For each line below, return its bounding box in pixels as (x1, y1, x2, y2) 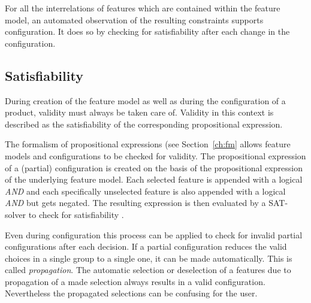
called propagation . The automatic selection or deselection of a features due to (5, 263, 291, 276)
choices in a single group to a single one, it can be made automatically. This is (5, 252, 292, 264)
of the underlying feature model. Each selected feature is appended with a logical (5, 173, 303, 186)
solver (5, 208, 26, 220)
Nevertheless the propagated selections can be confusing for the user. (5, 287, 258, 299)
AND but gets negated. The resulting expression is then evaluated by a (5, 196, 266, 209)
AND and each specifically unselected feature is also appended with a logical (5, 184, 286, 197)
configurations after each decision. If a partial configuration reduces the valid (5, 240, 287, 253)
